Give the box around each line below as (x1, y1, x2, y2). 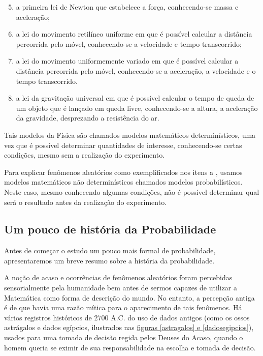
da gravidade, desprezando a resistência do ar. (16, 112, 159, 123)
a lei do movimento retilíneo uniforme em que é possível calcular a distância (16, 28, 252, 39)
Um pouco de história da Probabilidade (4, 221, 216, 237)
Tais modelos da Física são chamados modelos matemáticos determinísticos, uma (4, 129, 256, 140)
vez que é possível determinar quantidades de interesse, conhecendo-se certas (4, 139, 242, 150)
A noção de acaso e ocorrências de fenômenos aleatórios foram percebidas (4, 272, 233, 283)
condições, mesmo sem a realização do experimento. (4, 150, 165, 160)
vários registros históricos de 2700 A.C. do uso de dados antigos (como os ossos (4, 312, 250, 322)
